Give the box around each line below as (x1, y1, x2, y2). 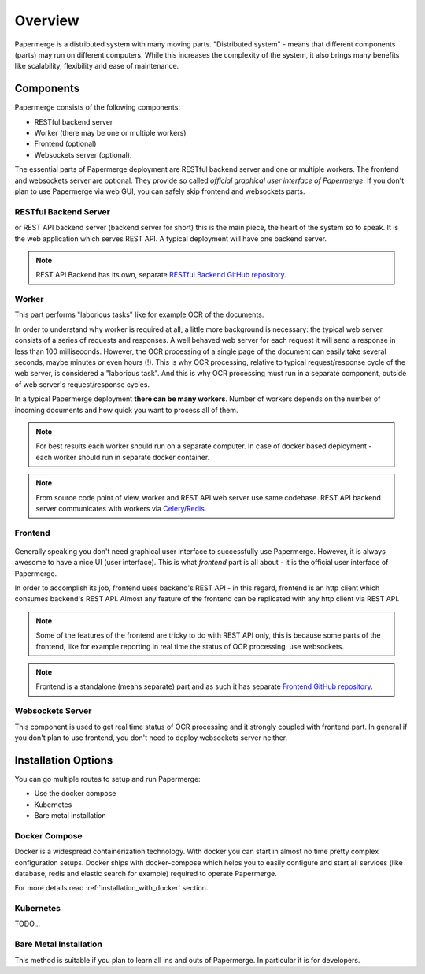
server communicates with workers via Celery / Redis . (35, 504, 207, 513)
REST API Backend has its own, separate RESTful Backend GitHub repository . (35, 270, 286, 280)
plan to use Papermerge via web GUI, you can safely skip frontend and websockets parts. (14, 186, 305, 196)
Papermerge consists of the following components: (14, 102, 181, 112)
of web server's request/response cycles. (14, 379, 150, 389)
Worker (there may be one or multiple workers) (34, 128, 187, 138)
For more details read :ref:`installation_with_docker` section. (14, 883, 209, 893)
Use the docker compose (34, 789, 116, 798)
